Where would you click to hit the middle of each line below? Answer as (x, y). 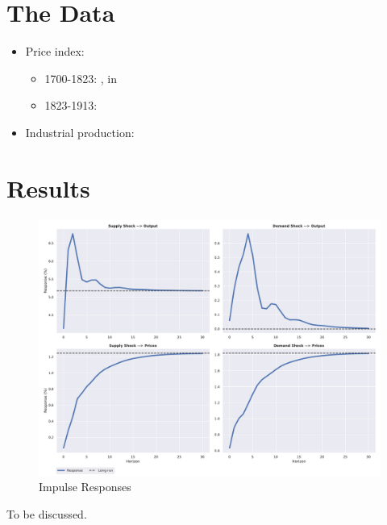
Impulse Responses (85, 487)
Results (48, 187)
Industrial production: (80, 132)
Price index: (55, 51)
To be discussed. (47, 513)
